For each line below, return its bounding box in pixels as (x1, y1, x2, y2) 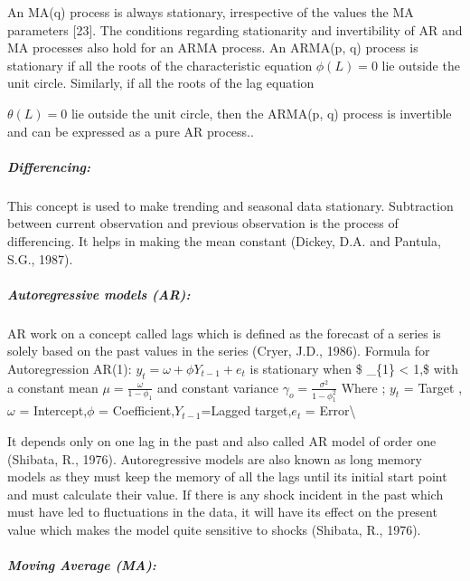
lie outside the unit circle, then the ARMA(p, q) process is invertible (70, 103, 452, 122)
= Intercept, (19, 401, 88, 420)
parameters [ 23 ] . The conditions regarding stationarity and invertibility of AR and (7, 20, 463, 39)
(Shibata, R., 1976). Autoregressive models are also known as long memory (7, 449, 422, 468)
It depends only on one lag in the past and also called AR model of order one (7, 432, 437, 451)
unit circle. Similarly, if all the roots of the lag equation (7, 73, 315, 92)
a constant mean (7, 377, 99, 396)
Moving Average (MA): (7, 556, 156, 575)
